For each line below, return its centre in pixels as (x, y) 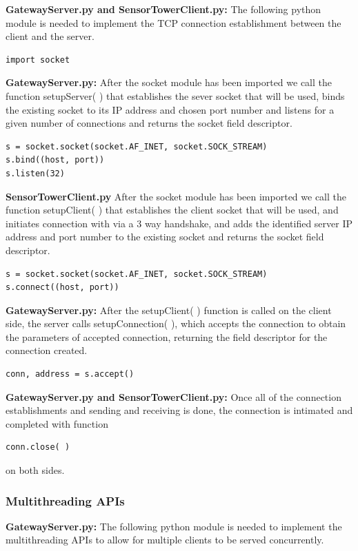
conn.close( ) (38, 447)
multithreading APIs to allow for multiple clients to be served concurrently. (165, 540)
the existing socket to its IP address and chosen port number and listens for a (170, 109)
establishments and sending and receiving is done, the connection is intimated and (179, 410)
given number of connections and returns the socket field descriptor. (149, 123)
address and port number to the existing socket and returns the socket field (165, 237)
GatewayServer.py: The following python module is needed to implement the (174, 526)
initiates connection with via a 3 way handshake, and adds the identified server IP (179, 223)
